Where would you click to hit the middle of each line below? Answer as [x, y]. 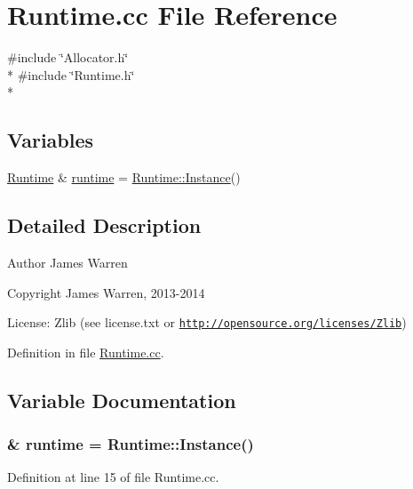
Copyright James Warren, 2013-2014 [106, 292]
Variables [51, 140]
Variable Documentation [122, 400]
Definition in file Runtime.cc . [86, 352]
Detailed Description [104, 225]
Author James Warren [68, 262]
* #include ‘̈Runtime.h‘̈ [71, 74]
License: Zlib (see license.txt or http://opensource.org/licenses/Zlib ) [207, 322]
